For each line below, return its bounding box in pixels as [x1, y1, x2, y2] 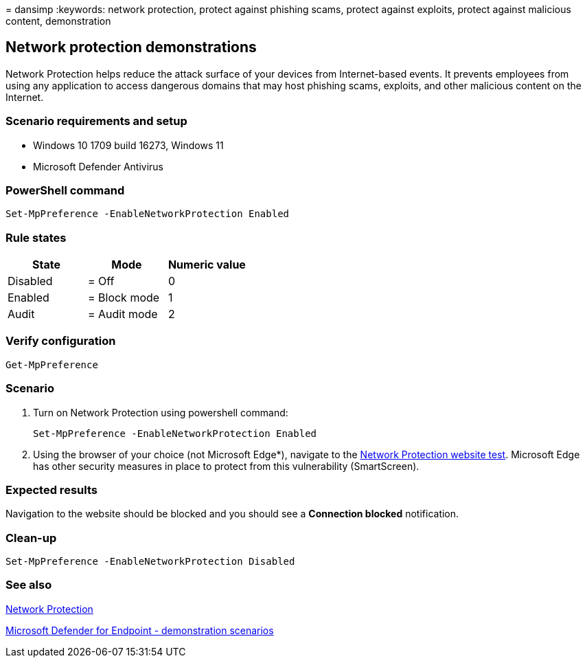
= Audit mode [87, 307, 158, 322]
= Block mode [87, 291, 160, 305]
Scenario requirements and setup [5, 114, 187, 128]
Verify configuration [5, 334, 116, 348]
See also [5, 578, 52, 592]
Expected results [5, 482, 97, 497]
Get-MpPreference [5, 359, 98, 370]
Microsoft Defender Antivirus [33, 160, 163, 172]
